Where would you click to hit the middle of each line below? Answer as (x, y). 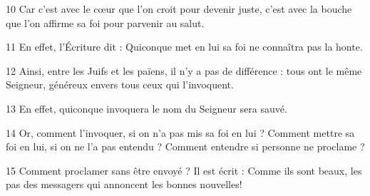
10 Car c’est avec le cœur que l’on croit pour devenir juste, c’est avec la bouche (179, 9)
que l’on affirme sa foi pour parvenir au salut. (105, 22)
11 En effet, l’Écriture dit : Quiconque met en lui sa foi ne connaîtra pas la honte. (184, 47)
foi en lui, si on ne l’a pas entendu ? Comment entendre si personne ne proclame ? (185, 146)
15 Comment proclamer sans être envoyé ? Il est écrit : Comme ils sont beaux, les (184, 170)
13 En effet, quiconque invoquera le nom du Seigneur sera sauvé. (147, 108)
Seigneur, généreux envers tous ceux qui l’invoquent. (120, 84)
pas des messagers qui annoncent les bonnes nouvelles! (124, 184)
